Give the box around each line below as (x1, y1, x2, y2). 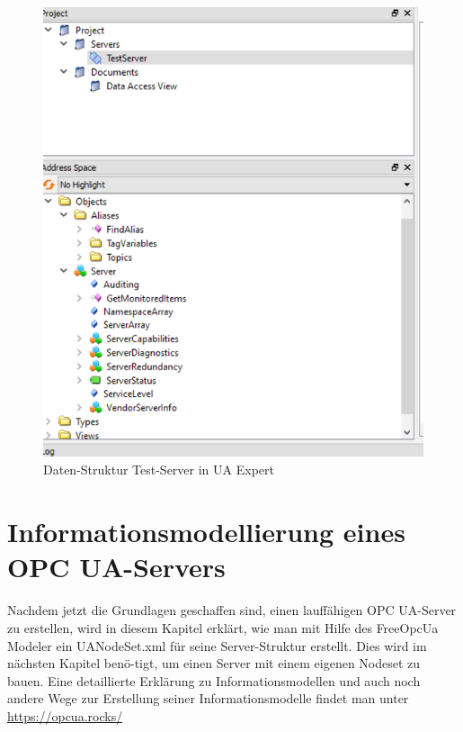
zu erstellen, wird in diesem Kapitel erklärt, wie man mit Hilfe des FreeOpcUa (7, 618, 439, 637)
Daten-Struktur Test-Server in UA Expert (43, 460, 274, 479)
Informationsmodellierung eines (7, 513, 405, 550)
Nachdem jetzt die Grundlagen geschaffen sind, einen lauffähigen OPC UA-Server (7, 601, 457, 619)
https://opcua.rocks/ (7, 706, 123, 725)
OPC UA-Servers (7, 548, 226, 585)
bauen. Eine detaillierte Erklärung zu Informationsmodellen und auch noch (7, 671, 421, 690)
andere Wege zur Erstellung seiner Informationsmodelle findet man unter (7, 689, 409, 708)
